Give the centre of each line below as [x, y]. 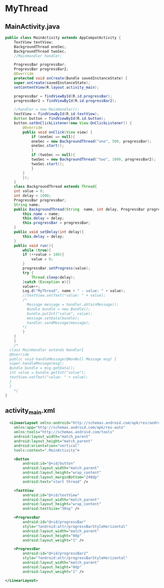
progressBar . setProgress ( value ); [57, 268]
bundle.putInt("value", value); [60, 314]
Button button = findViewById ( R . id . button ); [60, 119]
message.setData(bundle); [53, 318]
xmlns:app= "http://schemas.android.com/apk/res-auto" [70, 427]
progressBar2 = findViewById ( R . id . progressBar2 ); [65, 101]
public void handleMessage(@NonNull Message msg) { [63, 359]
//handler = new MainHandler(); [47, 110]
